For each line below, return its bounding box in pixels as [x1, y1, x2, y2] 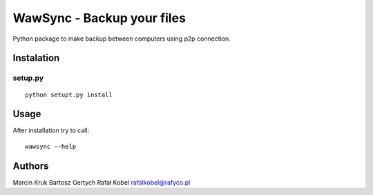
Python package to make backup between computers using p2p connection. [12, 34, 231, 43]
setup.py [12, 73, 44, 83]
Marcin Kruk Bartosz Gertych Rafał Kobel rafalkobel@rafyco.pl [12, 178, 191, 186]
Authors [12, 160, 49, 172]
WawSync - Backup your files [12, 10, 186, 25]
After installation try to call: [12, 126, 90, 134]
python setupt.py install [25, 90, 113, 99]
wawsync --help [25, 142, 77, 150]
